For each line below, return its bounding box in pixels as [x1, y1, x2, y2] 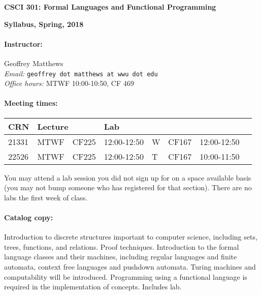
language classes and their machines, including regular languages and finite [4, 251, 237, 262]
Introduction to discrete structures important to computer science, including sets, [4, 231, 257, 242]
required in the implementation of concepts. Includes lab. [4, 281, 182, 292]
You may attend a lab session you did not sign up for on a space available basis [4, 172, 251, 183]
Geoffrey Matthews [4, 57, 63, 68]
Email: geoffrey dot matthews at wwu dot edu [4, 68, 158, 78]
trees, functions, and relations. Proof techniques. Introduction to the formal [4, 241, 239, 252]
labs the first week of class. [4, 192, 88, 202]
